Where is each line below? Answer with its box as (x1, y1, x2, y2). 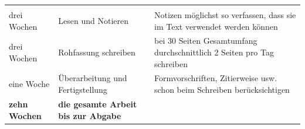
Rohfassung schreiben (58, 46, 135, 58)
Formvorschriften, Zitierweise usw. (154, 72, 277, 84)
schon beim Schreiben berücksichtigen (154, 83, 290, 96)
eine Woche (9, 78, 50, 90)
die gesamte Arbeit (58, 97, 137, 110)
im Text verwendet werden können (154, 20, 278, 32)
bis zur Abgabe (58, 109, 121, 121)
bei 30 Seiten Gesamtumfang (154, 34, 257, 47)
